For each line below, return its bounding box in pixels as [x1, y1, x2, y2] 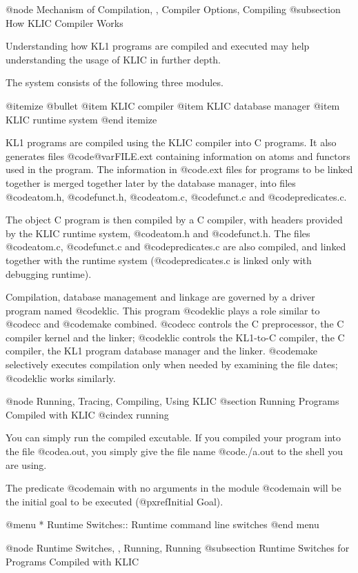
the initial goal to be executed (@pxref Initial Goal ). [6, 494, 223, 508]
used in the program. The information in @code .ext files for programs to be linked [6, 162, 353, 177]
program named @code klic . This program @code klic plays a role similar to [6, 303, 320, 317]
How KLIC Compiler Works [6, 15, 123, 30]
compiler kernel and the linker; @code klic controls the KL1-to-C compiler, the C [6, 330, 345, 344]
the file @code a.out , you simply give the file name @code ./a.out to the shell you [6, 444, 343, 459]
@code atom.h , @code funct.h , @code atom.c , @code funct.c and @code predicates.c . [6, 189, 347, 203]
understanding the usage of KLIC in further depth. [6, 52, 221, 66]
